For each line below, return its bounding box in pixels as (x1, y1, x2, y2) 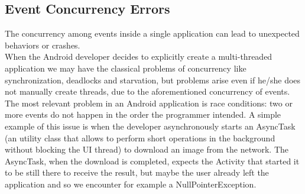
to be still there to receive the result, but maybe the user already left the (5, 166, 269, 179)
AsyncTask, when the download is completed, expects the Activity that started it (5, 154, 300, 167)
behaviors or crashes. (5, 38, 80, 51)
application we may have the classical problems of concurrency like (5, 62, 246, 74)
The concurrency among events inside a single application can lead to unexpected (5, 27, 300, 40)
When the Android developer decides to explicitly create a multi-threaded (5, 50, 272, 63)
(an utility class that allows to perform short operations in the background (5, 131, 275, 144)
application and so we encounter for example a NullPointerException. (5, 177, 257, 190)
